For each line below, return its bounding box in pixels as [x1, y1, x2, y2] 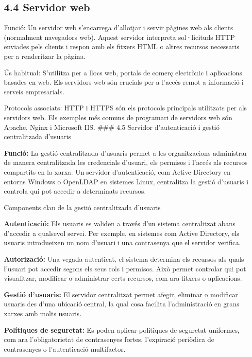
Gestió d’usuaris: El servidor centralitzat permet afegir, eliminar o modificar [4, 289, 238, 299]
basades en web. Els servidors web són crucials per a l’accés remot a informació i [4, 77, 244, 87]
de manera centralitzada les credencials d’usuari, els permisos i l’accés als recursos [4, 157, 248, 167]
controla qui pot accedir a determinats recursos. [4, 186, 146, 196]
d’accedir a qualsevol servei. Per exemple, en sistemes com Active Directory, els [4, 228, 239, 238]
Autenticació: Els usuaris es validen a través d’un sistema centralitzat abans [4, 218, 235, 229]
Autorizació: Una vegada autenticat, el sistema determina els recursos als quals [4, 254, 244, 264]
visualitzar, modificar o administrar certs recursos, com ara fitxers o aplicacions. [4, 273, 242, 283]
